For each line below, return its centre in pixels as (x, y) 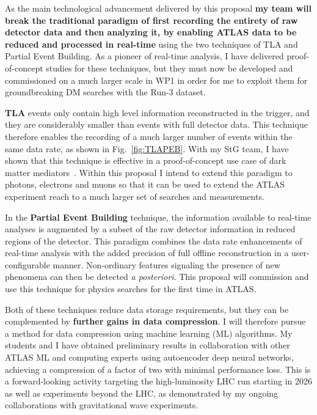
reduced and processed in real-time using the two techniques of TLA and (151, 44)
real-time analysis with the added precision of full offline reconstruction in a (147, 253)
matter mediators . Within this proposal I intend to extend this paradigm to (149, 172)
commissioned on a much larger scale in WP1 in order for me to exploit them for (156, 80)
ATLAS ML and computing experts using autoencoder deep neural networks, (149, 357)
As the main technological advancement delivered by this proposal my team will (158, 8)
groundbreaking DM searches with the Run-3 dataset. (105, 92)
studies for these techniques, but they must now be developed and (169, 68)
